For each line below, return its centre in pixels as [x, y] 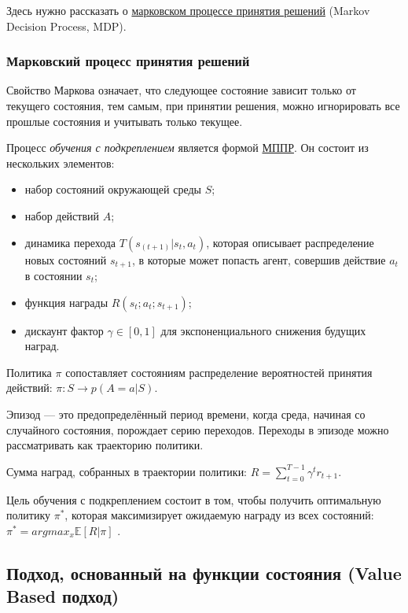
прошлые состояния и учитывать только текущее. [125, 121]
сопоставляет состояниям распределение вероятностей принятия [219, 372]
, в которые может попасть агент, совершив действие [259, 259]
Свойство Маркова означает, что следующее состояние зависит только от [181, 90]
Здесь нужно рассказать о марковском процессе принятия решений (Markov [188, 10]
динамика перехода [70, 242]
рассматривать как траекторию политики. [105, 445]
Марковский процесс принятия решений [128, 61]
